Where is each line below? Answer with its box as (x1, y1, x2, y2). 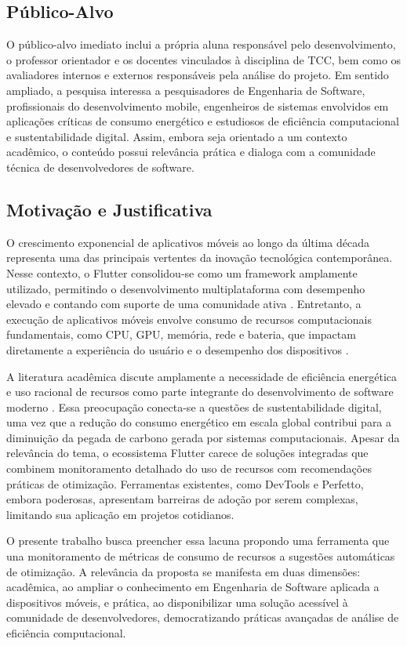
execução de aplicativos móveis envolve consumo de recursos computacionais (6, 310, 372, 327)
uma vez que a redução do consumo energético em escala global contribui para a (6, 414, 392, 430)
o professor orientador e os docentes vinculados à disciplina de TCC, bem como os (6, 51, 402, 67)
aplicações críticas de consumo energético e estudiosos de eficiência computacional (6, 113, 399, 129)
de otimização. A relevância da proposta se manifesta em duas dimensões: (6, 563, 361, 579)
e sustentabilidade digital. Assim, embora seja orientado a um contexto (6, 128, 347, 144)
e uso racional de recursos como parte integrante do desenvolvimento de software (6, 383, 394, 400)
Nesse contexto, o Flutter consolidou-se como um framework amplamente (6, 264, 358, 281)
